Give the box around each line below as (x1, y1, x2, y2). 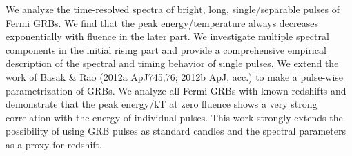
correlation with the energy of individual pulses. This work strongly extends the (6, 110, 343, 124)
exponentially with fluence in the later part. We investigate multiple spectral (6, 29, 329, 43)
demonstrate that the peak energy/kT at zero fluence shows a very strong (6, 97, 317, 111)
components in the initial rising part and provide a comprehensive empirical (6, 42, 326, 57)
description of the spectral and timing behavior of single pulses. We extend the (6, 56, 339, 70)
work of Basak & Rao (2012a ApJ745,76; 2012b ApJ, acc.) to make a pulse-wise (6, 69, 344, 84)
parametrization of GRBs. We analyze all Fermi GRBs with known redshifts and (6, 83, 346, 97)
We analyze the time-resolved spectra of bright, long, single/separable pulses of (6, 2, 340, 16)
